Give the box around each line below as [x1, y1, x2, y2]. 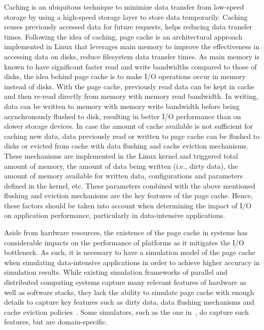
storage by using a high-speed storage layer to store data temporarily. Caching [4, 11, 248, 22]
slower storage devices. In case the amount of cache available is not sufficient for [4, 121, 253, 131]
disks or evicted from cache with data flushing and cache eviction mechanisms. [4, 140, 248, 151]
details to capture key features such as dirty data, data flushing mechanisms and [4, 297, 254, 307]
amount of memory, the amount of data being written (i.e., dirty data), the [4, 160, 238, 171]
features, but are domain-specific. [4, 316, 108, 327]
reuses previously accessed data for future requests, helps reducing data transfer [4, 21, 252, 32]
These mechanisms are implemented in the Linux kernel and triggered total [4, 150, 238, 161]
